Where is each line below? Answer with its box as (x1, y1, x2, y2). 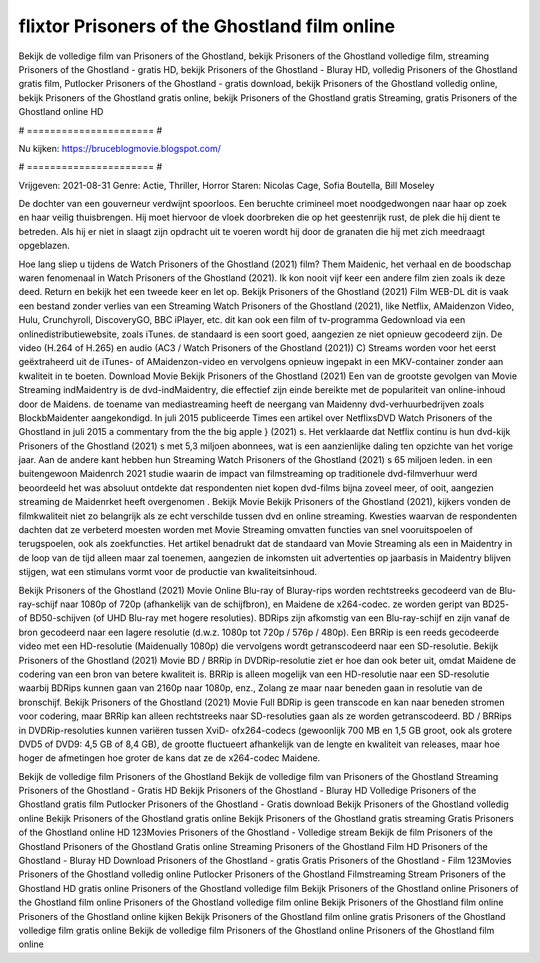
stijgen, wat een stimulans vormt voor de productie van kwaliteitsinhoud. (18, 566, 318, 578)
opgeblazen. (18, 240, 70, 252)
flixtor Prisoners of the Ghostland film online (18, 15, 395, 37)
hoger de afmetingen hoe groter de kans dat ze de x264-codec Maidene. (18, 752, 321, 764)
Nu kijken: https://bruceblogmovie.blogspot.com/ (18, 142, 222, 154)
